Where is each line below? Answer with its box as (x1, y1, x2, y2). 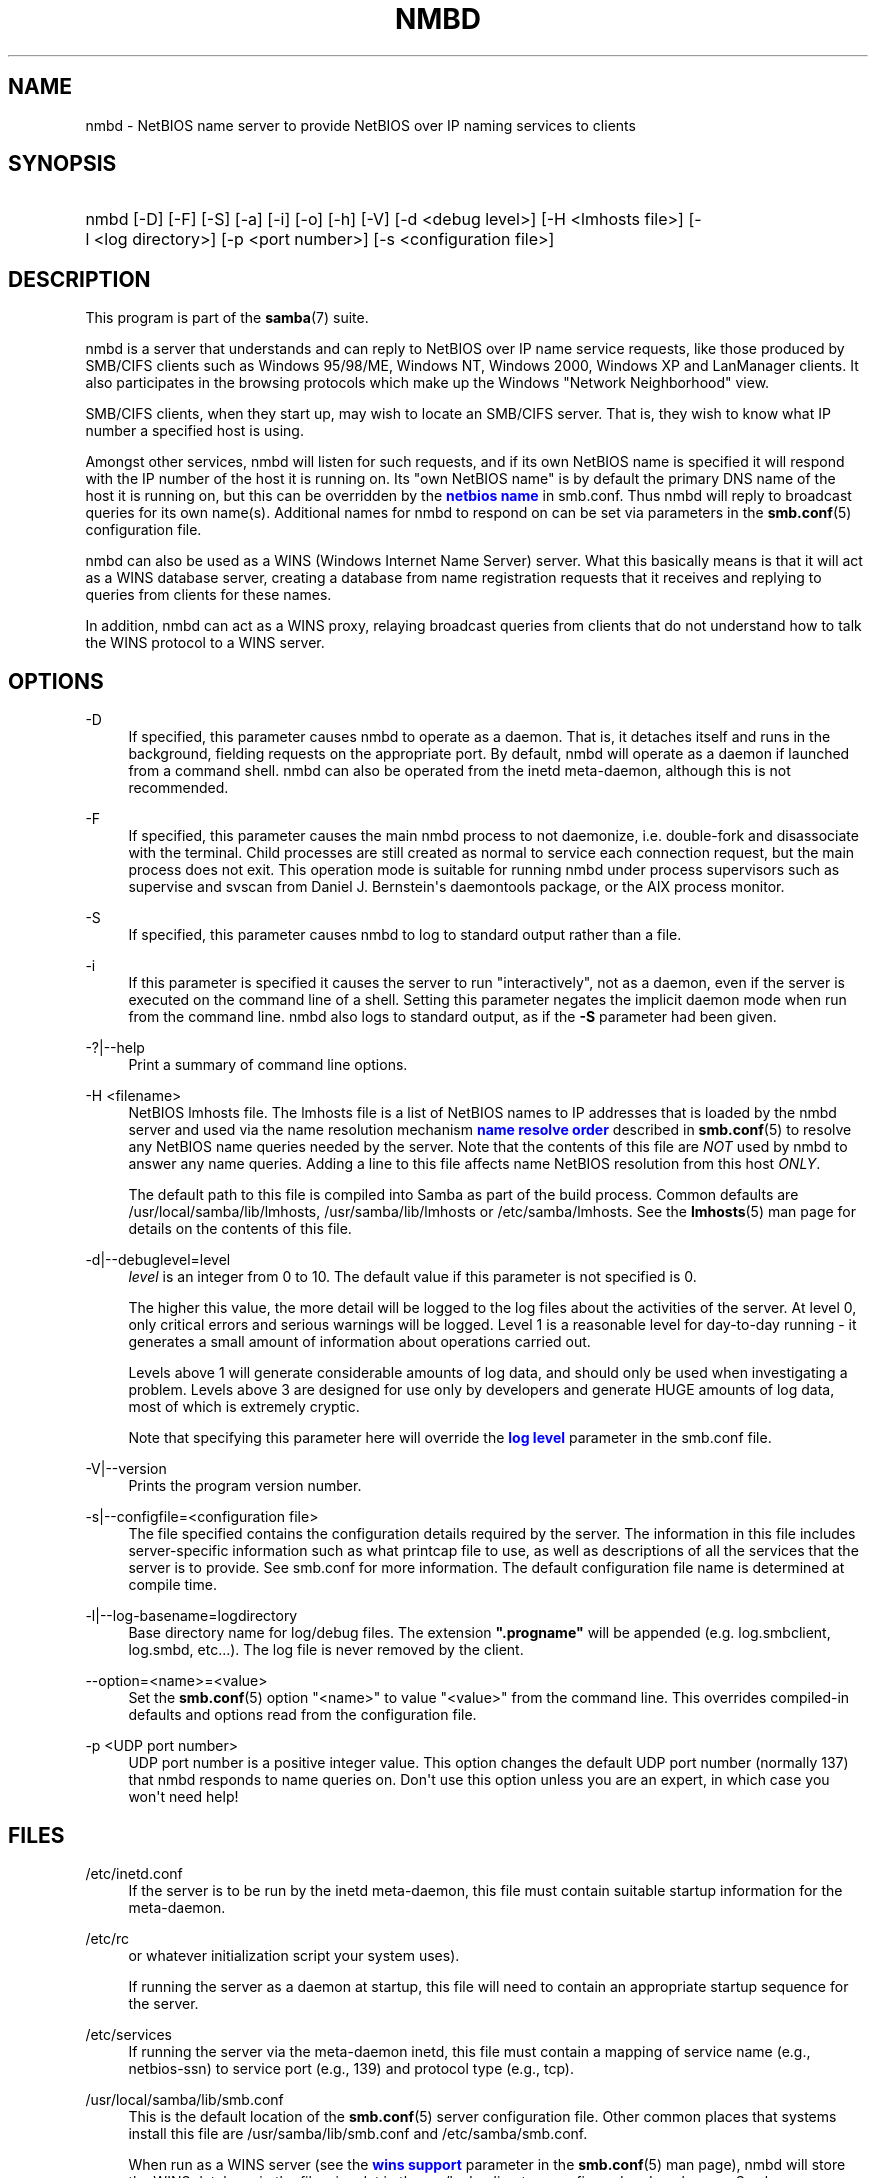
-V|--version (85, 1460, 167, 1478)
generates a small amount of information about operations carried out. (128, 1333, 591, 1351)
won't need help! (128, 1788, 239, 1806)
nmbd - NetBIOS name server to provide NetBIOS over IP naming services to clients (85, 116, 636, 134)
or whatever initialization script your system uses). (128, 1946, 460, 1964)
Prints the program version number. (128, 1477, 362, 1495)
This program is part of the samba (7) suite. (85, 309, 369, 327)
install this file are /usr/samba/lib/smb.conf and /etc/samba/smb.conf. (128, 2124, 588, 2142)
